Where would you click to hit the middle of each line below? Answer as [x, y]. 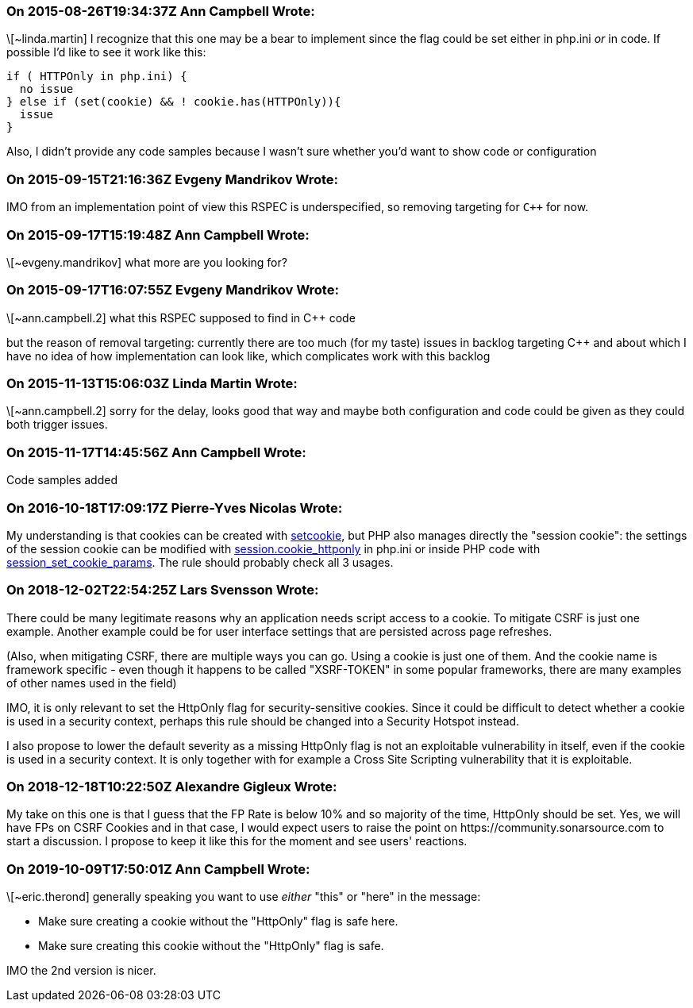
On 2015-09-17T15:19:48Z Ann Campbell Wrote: [158, 235]
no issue [46, 89]
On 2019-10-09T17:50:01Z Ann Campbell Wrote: [158, 869]
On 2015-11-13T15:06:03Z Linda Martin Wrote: [152, 383]
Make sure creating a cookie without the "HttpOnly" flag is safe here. [218, 921]
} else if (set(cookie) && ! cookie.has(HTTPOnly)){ [174, 102]
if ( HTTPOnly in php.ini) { [97, 77]
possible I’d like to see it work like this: [106, 52]
